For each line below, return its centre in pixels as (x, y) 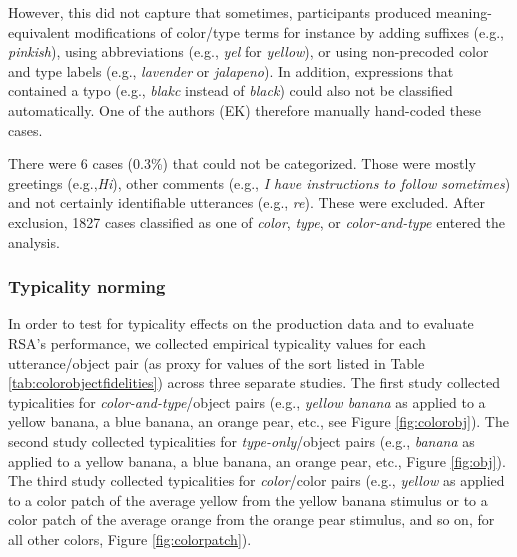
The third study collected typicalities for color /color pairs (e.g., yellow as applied (256, 480)
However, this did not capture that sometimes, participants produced (220, 12)
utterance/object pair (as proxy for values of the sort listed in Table (216, 362)
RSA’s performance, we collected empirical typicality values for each (217, 342)
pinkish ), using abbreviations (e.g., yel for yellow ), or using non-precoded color (248, 51)
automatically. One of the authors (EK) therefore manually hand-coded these (245, 109)
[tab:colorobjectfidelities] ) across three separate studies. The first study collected (254, 382)
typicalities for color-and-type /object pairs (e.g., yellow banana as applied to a (247, 401)
